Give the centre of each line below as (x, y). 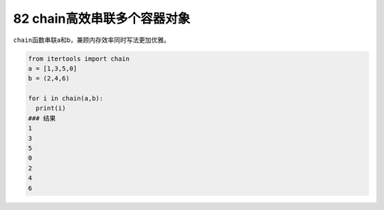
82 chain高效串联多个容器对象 (102, 19)
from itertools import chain (79, 58)
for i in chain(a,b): (66, 99)
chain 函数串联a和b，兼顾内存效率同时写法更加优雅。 (92, 40)
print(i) (51, 108)
